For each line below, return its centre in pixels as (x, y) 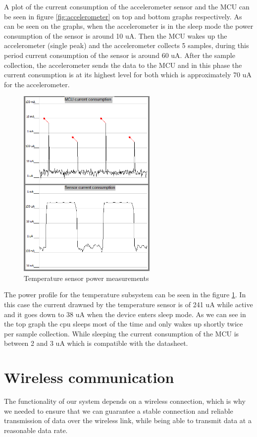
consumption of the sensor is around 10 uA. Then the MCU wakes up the (116, 35)
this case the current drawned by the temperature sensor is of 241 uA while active (128, 304)
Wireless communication (89, 377)
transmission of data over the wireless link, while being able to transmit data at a (128, 420)
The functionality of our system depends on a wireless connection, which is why (125, 401)
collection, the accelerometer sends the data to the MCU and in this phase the (123, 65)
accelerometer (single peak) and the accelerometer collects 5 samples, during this (127, 45)
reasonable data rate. (36, 430)
